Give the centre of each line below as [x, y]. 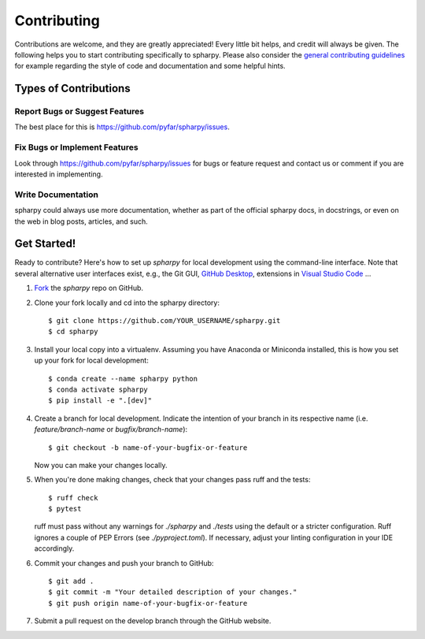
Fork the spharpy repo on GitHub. [89, 288]
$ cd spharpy [73, 332]
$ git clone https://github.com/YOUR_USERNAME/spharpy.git [164, 321]
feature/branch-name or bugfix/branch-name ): [111, 429]
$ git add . [71, 581]
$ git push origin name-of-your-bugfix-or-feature [148, 603]
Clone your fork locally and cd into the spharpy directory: [127, 303]
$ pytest [65, 509]
